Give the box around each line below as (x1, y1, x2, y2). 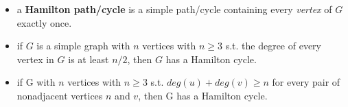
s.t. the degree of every (225, 38, 322, 53)
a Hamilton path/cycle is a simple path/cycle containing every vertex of (16, 2, 332, 16)
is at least (68, 51, 109, 66)
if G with (16, 75, 56, 89)
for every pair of (272, 75, 340, 89)
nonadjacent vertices (16, 88, 103, 102)
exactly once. (16, 15, 72, 29)
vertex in (16, 51, 54, 66)
